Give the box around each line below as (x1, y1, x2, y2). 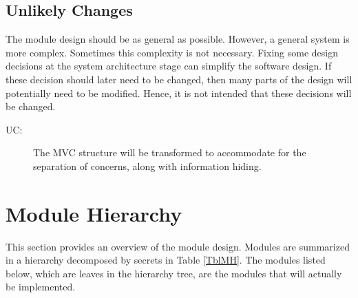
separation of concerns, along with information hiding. (33, 158, 262, 173)
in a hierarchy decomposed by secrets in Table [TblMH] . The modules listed (6, 253, 326, 267)
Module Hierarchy (6, 199, 182, 227)
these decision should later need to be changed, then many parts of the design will (6, 72, 352, 86)
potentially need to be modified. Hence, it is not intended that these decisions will (6, 85, 352, 100)
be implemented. (6, 279, 76, 294)
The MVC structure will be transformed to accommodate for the (33, 145, 306, 160)
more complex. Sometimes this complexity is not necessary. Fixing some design (6, 45, 338, 59)
